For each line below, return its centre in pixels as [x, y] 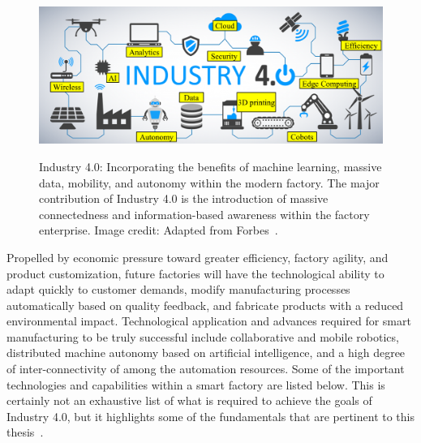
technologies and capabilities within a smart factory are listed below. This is [196, 384]
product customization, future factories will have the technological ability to [195, 273]
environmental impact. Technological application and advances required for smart [209, 321]
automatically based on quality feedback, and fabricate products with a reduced [205, 305]
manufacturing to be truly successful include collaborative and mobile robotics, [203, 336]
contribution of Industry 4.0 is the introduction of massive [184, 198]
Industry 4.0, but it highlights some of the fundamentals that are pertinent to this [210, 416]
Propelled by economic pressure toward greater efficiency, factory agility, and [198, 257]
